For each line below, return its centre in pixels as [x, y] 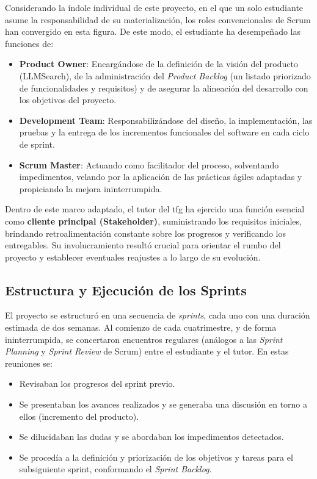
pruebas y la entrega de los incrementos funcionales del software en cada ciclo [164, 132]
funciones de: [29, 43]
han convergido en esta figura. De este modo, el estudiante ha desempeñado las [153, 31]
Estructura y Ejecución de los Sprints [126, 290]
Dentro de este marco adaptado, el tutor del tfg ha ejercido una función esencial [155, 209]
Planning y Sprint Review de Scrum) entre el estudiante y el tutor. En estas [147, 351]
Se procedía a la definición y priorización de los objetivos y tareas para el [156, 457]
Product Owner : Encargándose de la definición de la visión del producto [158, 64]
